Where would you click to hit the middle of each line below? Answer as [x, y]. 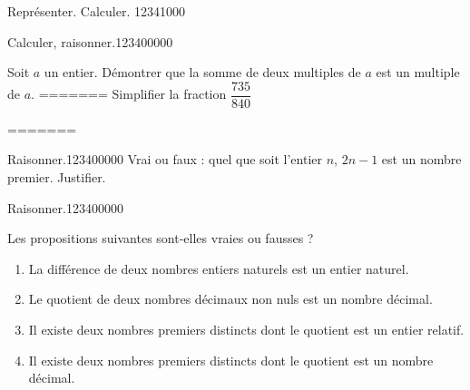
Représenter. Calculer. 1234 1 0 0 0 [96, 11]
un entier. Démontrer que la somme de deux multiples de [202, 72]
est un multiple [418, 72]
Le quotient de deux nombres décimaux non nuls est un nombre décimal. [230, 299]
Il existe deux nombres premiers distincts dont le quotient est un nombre [231, 360]
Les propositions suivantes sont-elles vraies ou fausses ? [161, 238]
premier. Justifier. [57, 177]
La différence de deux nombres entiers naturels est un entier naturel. [219, 268]
